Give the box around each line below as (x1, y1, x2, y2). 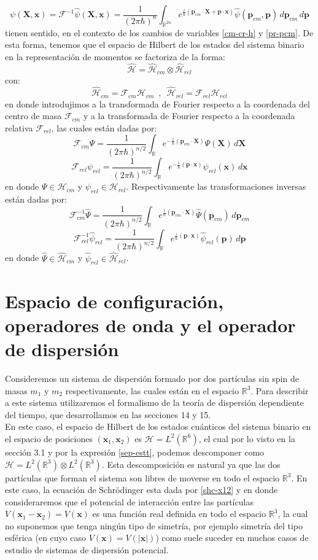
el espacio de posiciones (5, 432, 93, 445)
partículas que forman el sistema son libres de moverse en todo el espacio (5, 471, 280, 484)
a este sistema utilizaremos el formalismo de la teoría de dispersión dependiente (5, 396, 304, 409)
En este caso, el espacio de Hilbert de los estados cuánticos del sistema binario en (5, 420, 311, 433)
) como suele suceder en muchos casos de (155, 531, 309, 544)
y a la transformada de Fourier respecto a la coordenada (83, 109, 295, 122)
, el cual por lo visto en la (198, 432, 295, 445)
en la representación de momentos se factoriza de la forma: (5, 50, 225, 63)
